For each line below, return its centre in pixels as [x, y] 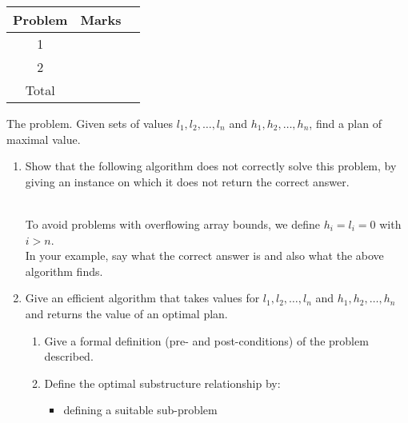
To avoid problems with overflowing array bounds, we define [173, 223]
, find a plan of [345, 123]
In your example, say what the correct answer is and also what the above [204, 255]
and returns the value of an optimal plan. [126, 313]
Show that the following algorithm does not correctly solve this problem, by [211, 166]
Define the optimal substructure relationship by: [162, 383]
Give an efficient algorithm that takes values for [142, 298]
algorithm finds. [64, 271]
